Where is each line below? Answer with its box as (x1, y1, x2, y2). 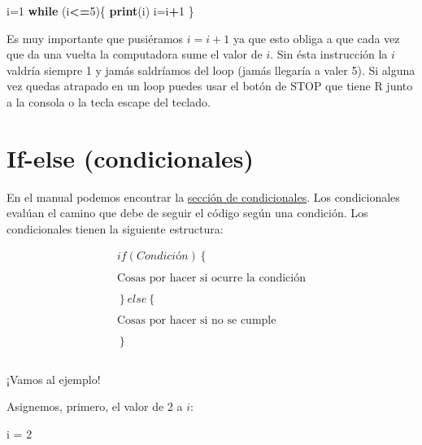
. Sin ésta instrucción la (270, 46, 388, 63)
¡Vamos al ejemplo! (7, 370, 101, 387)
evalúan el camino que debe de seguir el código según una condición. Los (7, 204, 368, 221)
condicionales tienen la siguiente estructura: (7, 220, 224, 237)
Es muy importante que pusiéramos (7, 29, 184, 46)
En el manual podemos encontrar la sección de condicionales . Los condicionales (7, 188, 400, 205)
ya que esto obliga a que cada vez (233, 29, 400, 46)
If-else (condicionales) (7, 141, 255, 174)
